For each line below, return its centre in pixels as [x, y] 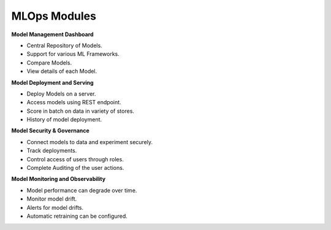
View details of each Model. [62, 71]
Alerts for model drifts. [55, 207]
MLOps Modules [54, 16]
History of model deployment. [64, 120]
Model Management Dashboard [53, 34]
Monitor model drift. [52, 199]
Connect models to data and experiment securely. [90, 142]
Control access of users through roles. [75, 159]
